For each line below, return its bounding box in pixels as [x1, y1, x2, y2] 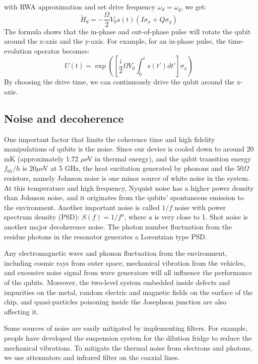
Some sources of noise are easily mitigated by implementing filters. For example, [4, 323, 248, 333]
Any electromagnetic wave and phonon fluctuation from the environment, [4, 248, 227, 258]
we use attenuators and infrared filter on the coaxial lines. [4, 352, 180, 363]
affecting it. [4, 306, 39, 316]
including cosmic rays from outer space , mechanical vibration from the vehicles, [4, 257, 246, 268]
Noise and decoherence [4, 110, 124, 126]
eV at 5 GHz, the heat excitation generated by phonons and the [40, 163, 235, 173]
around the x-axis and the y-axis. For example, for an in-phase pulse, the [4, 36, 226, 46]
